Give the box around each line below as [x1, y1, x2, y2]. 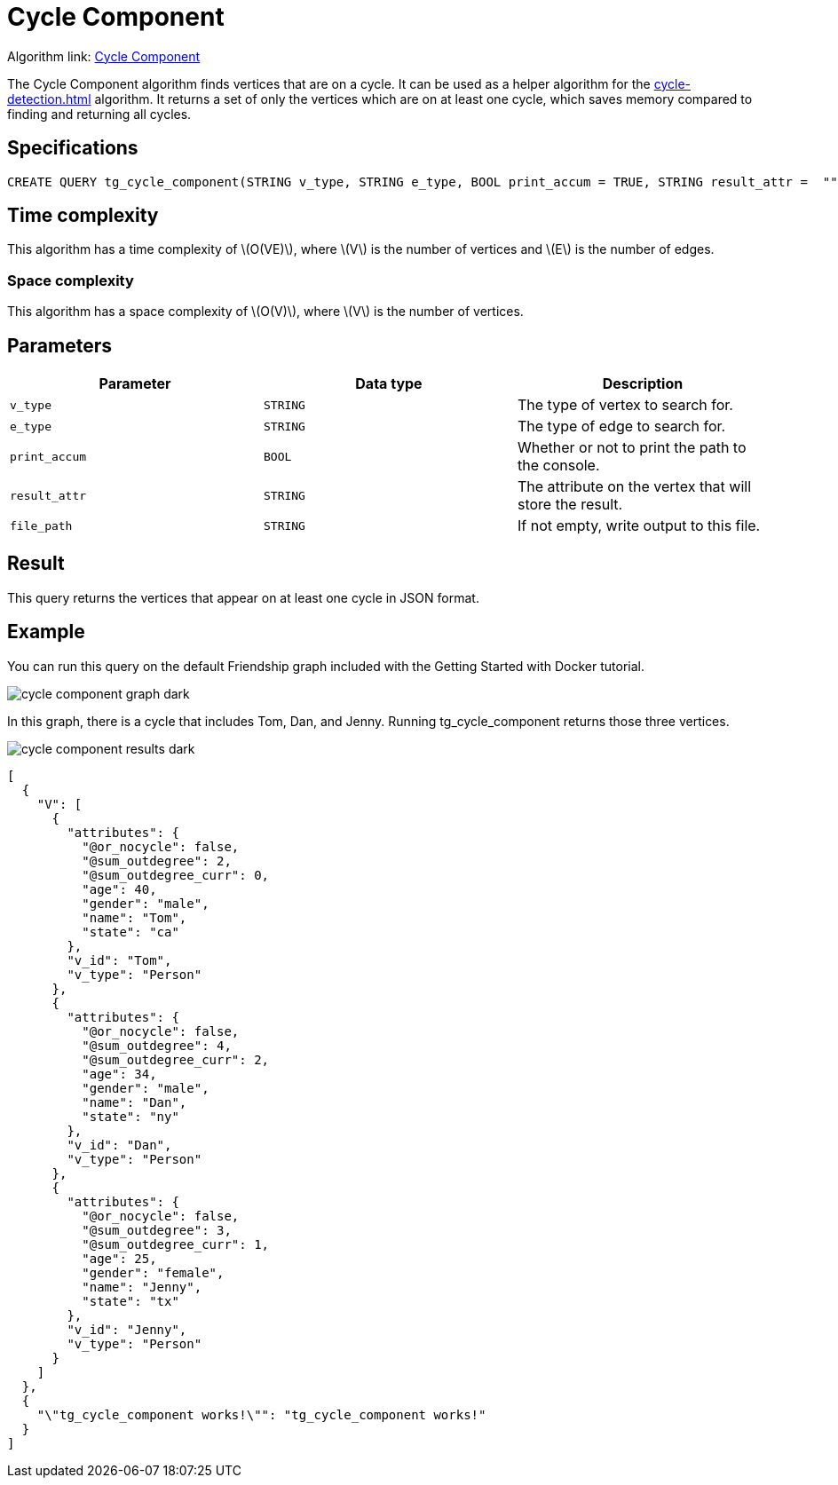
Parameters [7, 334, 112, 357]
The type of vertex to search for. [517, 396, 733, 415]
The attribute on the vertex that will [517, 478, 752, 496]
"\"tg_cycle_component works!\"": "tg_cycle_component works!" [36, 1407, 486, 1422]
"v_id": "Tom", [67, 952, 172, 968]
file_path [10, 518, 73, 533]
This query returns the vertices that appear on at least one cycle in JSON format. [7, 589, 479, 605]
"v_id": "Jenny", [67, 1322, 187, 1337]
